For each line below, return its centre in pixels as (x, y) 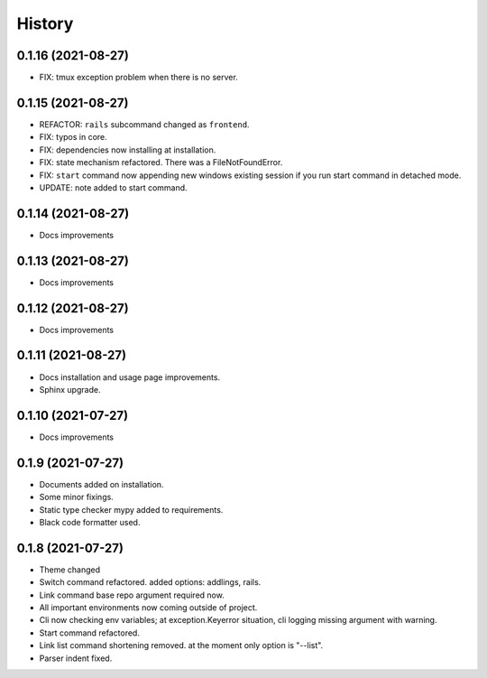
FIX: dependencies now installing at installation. (128, 150)
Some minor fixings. (77, 497)
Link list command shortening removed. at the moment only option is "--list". (181, 645)
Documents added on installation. (101, 484)
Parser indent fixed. (76, 658)
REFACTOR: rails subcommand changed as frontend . (144, 124)
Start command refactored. (89, 633)
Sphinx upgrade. (70, 389)
